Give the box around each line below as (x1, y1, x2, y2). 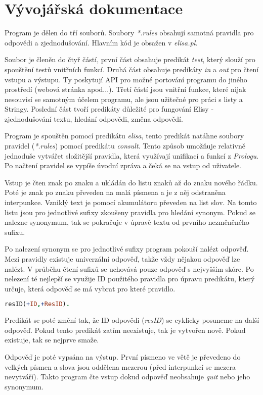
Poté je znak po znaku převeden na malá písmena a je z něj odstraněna (5, 187, 226, 197)
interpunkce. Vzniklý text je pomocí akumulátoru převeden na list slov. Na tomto (5, 197, 257, 208)
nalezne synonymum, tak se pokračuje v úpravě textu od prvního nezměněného (5, 217, 249, 227)
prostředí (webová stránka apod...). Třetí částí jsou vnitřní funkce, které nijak (5, 84, 246, 94)
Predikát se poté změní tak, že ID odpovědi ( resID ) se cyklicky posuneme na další (5, 315, 259, 325)
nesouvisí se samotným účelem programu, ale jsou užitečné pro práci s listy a (5, 93, 243, 104)
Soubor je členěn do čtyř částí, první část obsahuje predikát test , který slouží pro (5, 54, 255, 65)
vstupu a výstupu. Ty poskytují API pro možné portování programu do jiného (5, 74, 247, 84)
